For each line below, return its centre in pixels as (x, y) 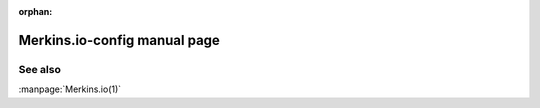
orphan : (35, 11)
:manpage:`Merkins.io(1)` (70, 89)
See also (40, 69)
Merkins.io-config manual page (119, 40)
